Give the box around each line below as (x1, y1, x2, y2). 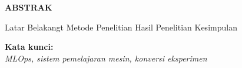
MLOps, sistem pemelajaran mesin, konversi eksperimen (5, 52, 207, 64)
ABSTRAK (5, 1, 52, 13)
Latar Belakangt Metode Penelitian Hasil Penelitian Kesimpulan (5, 21, 237, 33)
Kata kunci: (5, 40, 54, 53)
